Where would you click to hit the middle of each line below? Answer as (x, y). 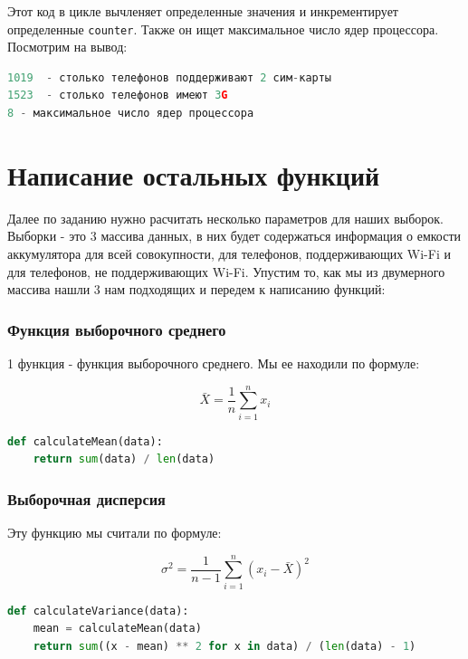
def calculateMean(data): (85, 441)
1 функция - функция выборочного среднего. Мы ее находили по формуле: (214, 363)
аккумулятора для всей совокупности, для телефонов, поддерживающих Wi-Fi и (229, 253)
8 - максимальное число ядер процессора (131, 114)
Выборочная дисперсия (86, 498)
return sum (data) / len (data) (124, 459)
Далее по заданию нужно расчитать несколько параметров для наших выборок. (225, 218)
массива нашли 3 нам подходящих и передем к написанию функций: (196, 289)
